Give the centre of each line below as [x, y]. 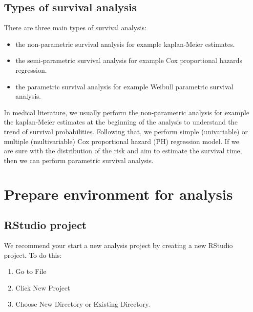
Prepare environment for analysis [118, 194]
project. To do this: [33, 255]
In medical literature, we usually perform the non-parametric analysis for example [127, 112]
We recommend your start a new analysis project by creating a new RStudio [118, 245]
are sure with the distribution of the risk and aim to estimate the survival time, [123, 151]
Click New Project [43, 287]
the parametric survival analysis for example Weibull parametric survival [124, 86]
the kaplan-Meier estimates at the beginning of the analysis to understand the [121, 122]
